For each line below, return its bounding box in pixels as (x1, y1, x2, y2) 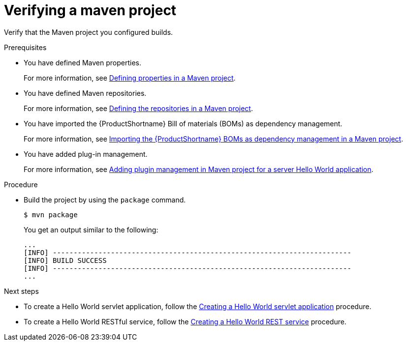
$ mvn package (24, 210, 78, 219)
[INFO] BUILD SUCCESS (24, 256, 107, 264)
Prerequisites (4, 43, 47, 52)
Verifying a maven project (4, 2, 177, 19)
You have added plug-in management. (24, 149, 148, 158)
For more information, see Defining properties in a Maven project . (24, 73, 236, 82)
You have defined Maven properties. (24, 58, 141, 67)
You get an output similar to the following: (24, 225, 158, 234)
